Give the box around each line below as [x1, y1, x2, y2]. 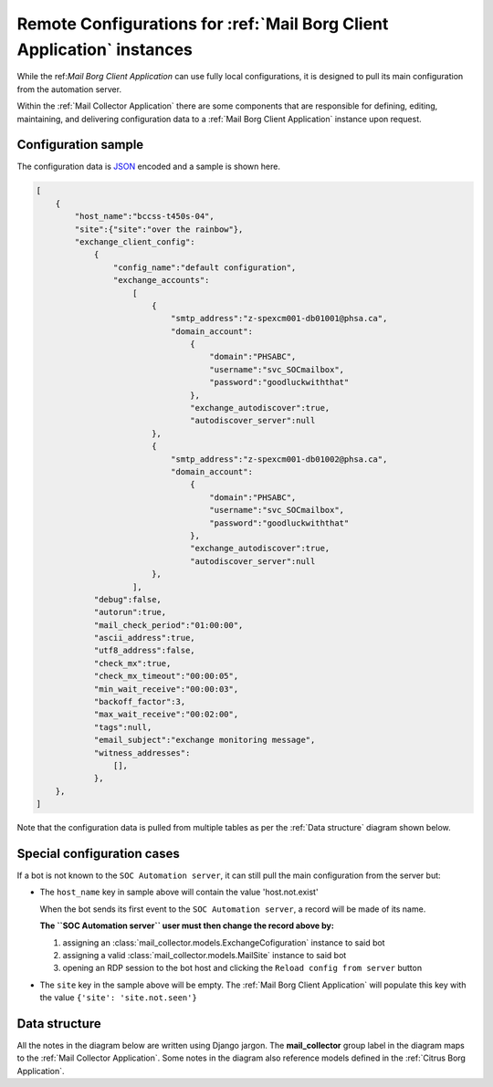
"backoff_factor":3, [93, 696, 186, 707]
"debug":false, [93, 594, 162, 604]
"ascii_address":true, [93, 632, 195, 643]
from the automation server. [16, 83, 122, 95]
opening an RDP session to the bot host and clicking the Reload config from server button [62, 963, 423, 974]
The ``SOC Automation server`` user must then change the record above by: [39, 920, 335, 931]
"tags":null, [93, 722, 152, 732]
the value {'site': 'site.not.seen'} [39, 992, 198, 1003]
